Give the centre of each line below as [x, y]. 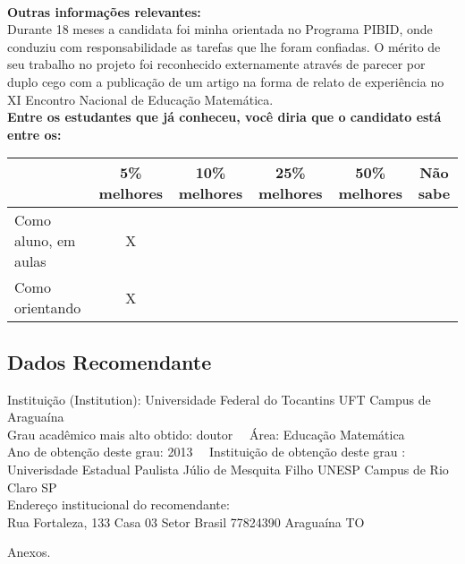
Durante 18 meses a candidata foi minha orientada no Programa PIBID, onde [220, 29]
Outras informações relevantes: [104, 11]
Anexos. [29, 552]
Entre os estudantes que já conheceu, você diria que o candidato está [224, 117]
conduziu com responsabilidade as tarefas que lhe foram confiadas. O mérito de [224, 46]
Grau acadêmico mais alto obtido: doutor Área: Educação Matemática [206, 434]
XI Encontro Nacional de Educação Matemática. [140, 99]
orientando [48, 308]
